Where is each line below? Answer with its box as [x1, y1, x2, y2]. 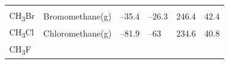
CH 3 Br [9, 9, 35, 23]
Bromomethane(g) [43, 10, 111, 23]
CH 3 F [9, 42, 31, 57]
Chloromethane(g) [43, 26, 112, 39]
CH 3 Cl [9, 26, 34, 40]
